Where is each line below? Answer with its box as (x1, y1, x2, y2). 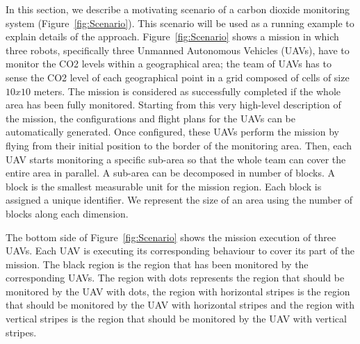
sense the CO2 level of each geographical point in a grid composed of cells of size (6, 69, 350, 84)
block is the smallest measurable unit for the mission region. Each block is (6, 179, 322, 193)
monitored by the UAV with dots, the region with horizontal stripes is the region (6, 284, 350, 298)
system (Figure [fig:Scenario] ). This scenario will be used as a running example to (6, 15, 354, 30)
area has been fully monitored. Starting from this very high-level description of (6, 97, 341, 112)
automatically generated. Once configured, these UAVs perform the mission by (6, 124, 339, 139)
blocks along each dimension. (6, 206, 129, 220)
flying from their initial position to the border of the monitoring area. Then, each (6, 138, 352, 152)
